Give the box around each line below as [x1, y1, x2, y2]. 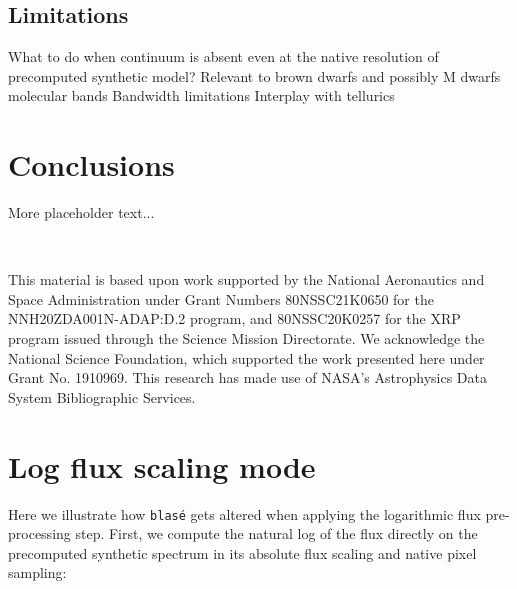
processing [8, 523, 71, 544]
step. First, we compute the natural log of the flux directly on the [75, 523, 478, 544]
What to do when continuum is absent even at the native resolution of [8, 46, 439, 67]
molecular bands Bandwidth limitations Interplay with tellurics [8, 85, 395, 106]
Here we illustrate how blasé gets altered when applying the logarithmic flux [8, 503, 481, 524]
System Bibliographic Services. [8, 386, 196, 407]
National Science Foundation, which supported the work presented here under [8, 347, 485, 368]
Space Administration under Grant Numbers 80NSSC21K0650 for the [8, 288, 434, 309]
